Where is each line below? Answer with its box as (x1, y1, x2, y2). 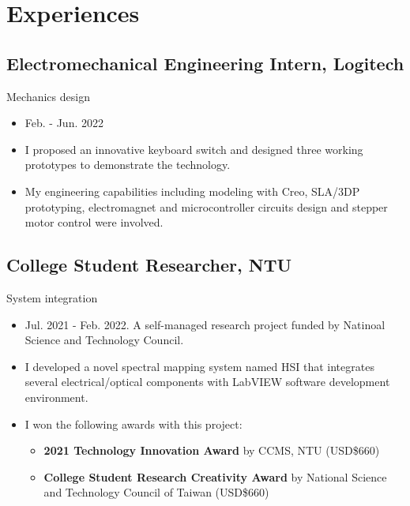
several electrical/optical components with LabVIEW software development (24, 373, 390, 390)
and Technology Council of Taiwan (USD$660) (43, 484, 269, 500)
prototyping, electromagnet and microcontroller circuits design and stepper (24, 198, 388, 215)
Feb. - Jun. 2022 (24, 114, 103, 131)
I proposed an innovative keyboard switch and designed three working (24, 141, 363, 157)
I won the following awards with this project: (24, 415, 243, 432)
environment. (24, 388, 88, 405)
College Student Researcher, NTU (6, 253, 292, 277)
